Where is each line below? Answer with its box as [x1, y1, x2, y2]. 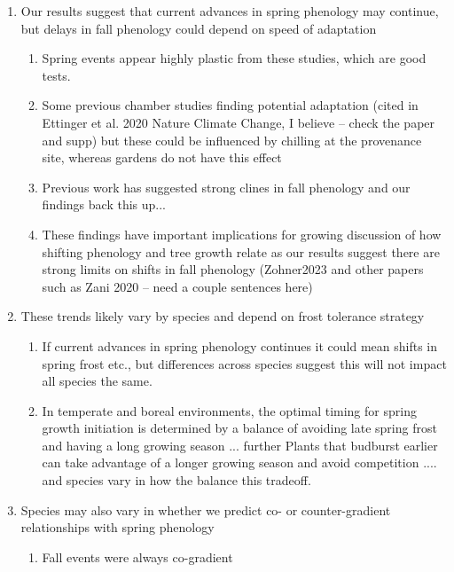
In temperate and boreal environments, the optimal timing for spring [42, 401, 417, 419]
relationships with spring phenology [20, 518, 215, 537]
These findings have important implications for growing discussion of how [42, 224, 442, 243]
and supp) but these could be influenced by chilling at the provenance [42, 130, 422, 149]
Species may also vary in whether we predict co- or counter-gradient [20, 500, 391, 519]
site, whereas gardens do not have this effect [42, 148, 282, 167]
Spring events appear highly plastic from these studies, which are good [42, 49, 427, 67]
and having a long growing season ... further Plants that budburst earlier [42, 435, 438, 454]
